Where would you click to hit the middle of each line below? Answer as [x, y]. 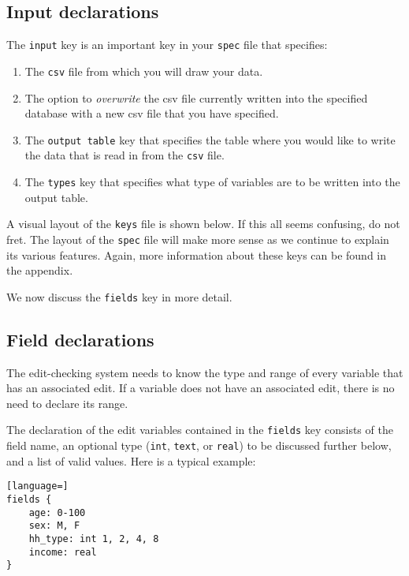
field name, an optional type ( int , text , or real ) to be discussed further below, [199, 445]
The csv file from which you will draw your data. [144, 71]
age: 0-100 [57, 512]
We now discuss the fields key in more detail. [119, 296]
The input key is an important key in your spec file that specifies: [167, 45]
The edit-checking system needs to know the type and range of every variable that [205, 372]
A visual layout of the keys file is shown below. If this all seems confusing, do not [203, 224]
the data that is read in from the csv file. [125, 155]
